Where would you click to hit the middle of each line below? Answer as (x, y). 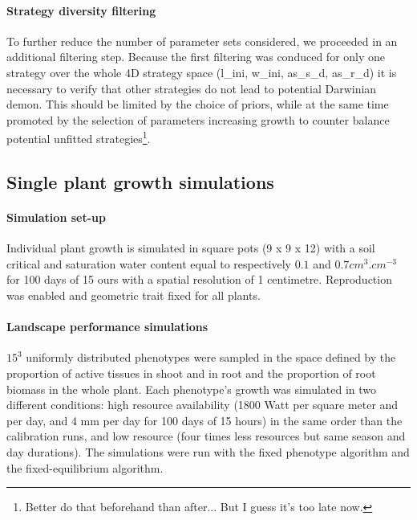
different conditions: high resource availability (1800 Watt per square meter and (202, 405)
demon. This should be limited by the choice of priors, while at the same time (198, 104)
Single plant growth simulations (140, 182)
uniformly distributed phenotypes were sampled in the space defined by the (211, 357)
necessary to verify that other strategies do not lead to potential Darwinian (192, 88)
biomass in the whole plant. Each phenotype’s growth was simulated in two (192, 389)
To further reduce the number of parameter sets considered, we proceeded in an (202, 41)
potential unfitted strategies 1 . (79, 137)
